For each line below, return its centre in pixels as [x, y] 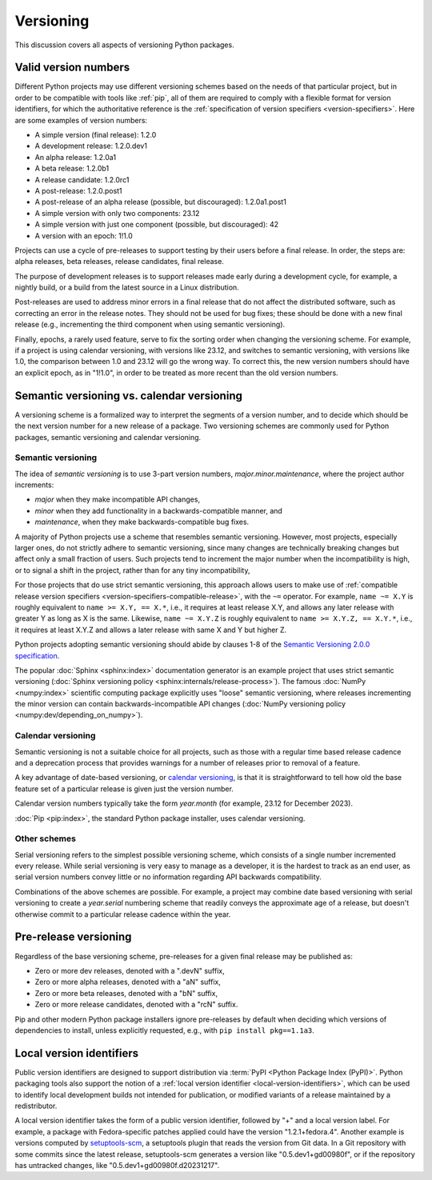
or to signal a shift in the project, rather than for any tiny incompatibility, [132, 570]
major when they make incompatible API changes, [117, 499]
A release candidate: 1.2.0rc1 [82, 179]
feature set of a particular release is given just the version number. [124, 789]
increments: [34, 485]
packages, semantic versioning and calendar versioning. [108, 437]
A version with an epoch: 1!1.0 [84, 235]
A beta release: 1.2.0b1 [72, 169]
